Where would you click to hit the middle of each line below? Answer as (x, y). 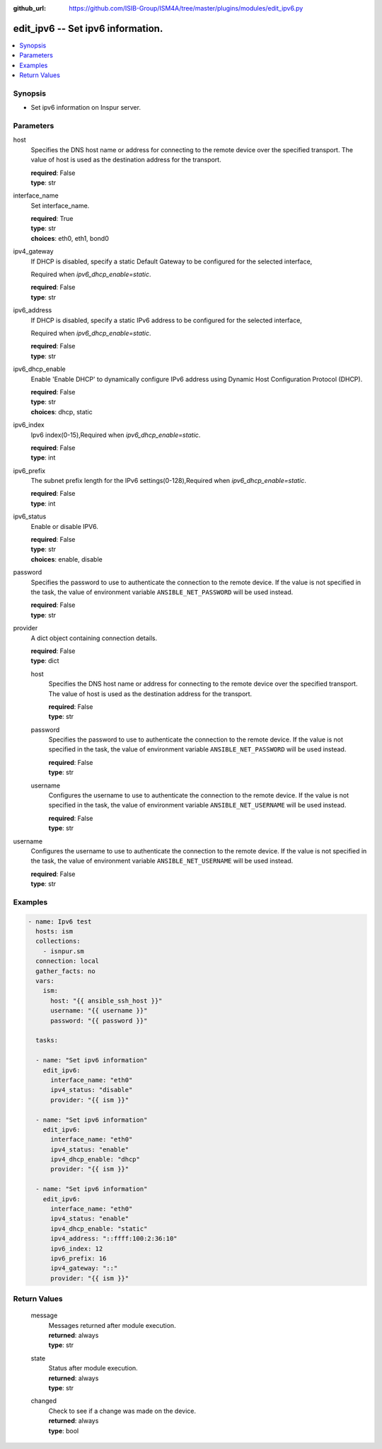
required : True (52, 219)
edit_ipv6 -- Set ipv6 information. (88, 28)
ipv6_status (30, 516)
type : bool (64, 1431)
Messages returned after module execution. (112, 1325)
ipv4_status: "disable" (92, 1090)
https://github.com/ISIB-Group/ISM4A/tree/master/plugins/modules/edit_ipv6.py (186, 8)
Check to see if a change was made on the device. (122, 1411)
